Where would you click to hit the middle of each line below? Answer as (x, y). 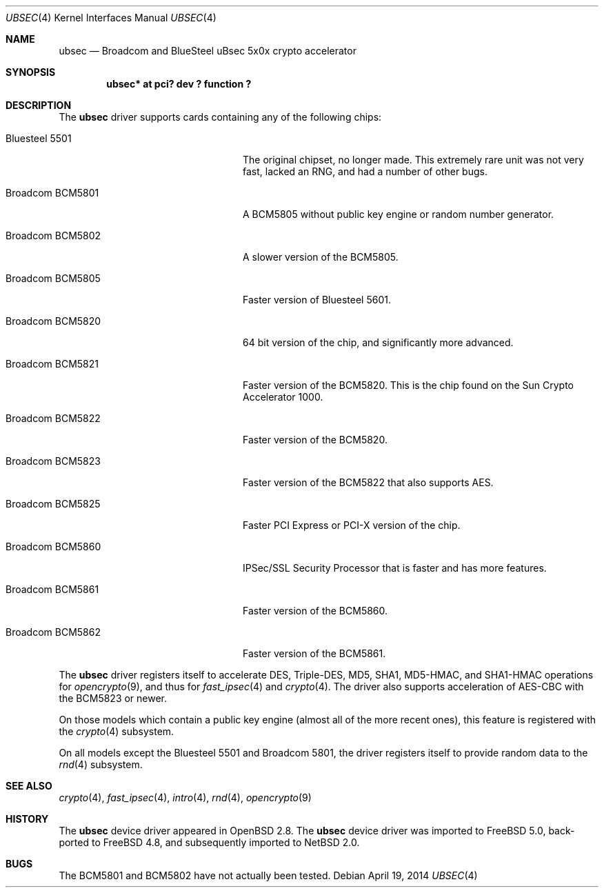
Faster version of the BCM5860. (315, 611)
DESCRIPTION (39, 105)
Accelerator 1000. (283, 397)
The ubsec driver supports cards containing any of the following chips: (220, 117)
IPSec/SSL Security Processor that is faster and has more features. (395, 568)
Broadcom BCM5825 (53, 504)
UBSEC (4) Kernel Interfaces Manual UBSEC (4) (111, 18)
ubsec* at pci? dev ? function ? (179, 84)
